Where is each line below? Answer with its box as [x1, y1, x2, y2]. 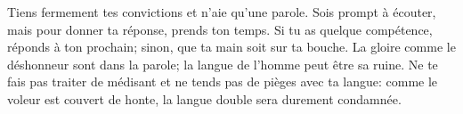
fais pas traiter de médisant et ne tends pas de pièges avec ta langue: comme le [7, 72, 438, 91]
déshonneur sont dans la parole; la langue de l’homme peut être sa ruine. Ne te [7, 54, 438, 73]
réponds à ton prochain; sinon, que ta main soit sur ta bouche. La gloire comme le [7, 37, 456, 56]
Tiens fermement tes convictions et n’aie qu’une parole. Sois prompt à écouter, [7, 3, 436, 20]
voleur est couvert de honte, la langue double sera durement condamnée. [7, 89, 402, 108]
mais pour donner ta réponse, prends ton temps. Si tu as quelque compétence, [7, 20, 433, 38]
